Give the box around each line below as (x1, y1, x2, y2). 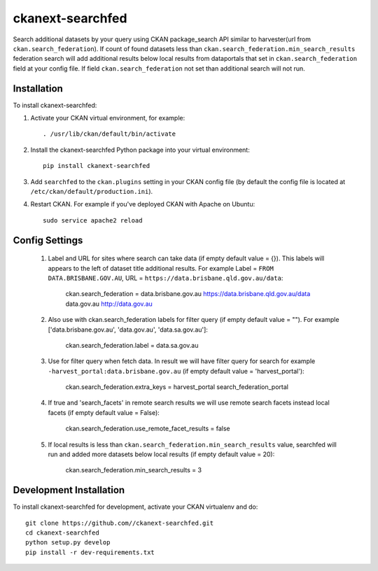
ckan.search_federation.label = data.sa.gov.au (65, 341, 199, 349)
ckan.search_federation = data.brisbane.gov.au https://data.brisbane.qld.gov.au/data (65, 290, 311, 298)
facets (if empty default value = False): (48, 408, 160, 416)
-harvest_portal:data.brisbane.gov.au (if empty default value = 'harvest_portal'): (48, 367, 304, 375)
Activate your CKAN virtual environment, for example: (30, 114, 185, 122)
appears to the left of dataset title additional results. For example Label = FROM (48, 264, 274, 272)
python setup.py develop (25, 539, 111, 547)
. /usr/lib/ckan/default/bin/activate (43, 130, 176, 138)
